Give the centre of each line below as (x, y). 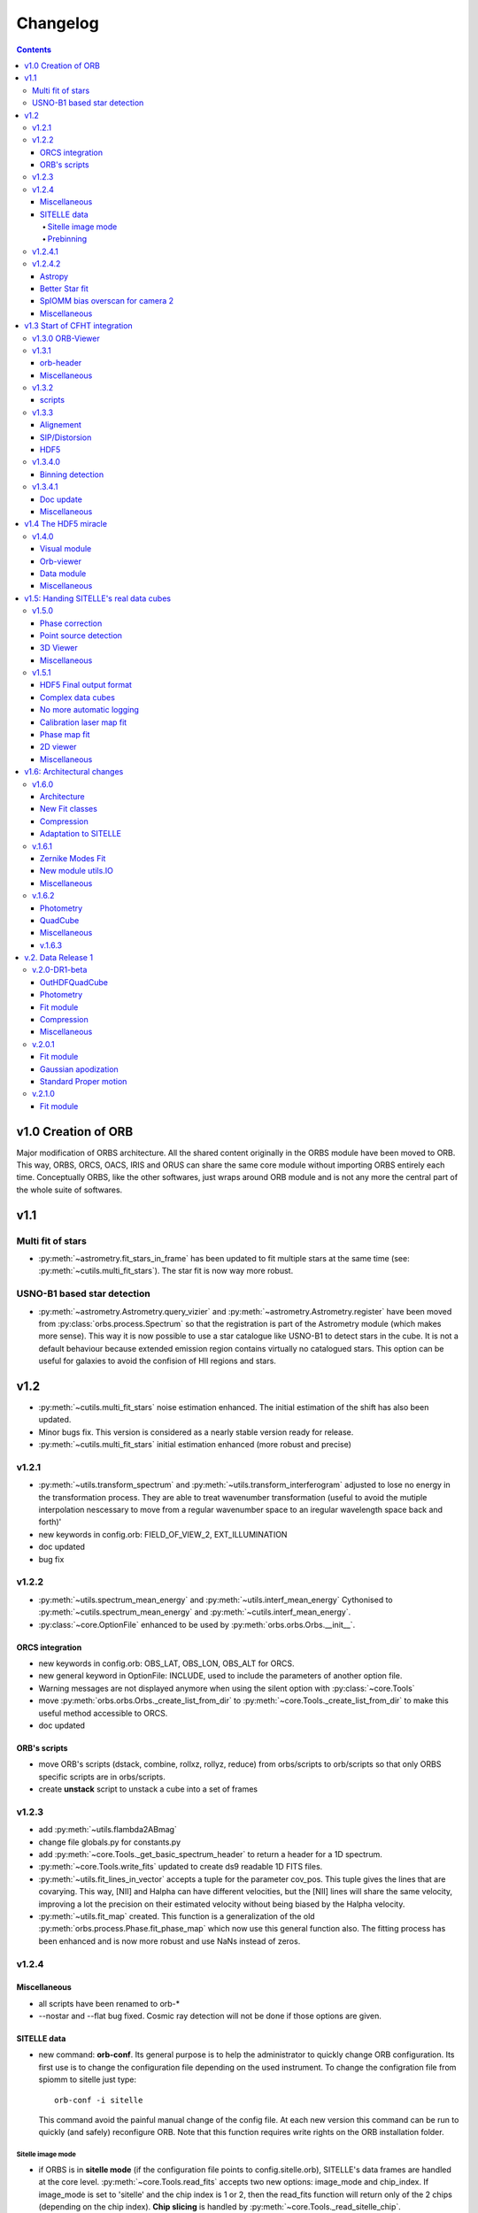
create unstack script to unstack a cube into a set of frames (148, 1789)
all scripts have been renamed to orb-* (109, 2003)
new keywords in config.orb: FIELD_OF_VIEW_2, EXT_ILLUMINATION (163, 1534)
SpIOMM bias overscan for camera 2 (107, 301)
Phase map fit (65, 735)
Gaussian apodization (79, 1069)
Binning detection (72, 474)
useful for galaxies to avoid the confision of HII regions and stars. (157, 1361)
